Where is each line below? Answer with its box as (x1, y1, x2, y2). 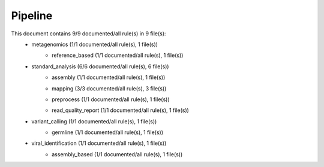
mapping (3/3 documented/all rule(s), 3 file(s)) (52, 84, 167, 92)
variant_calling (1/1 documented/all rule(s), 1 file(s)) (31, 117, 157, 125)
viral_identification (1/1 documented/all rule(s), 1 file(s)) (31, 139, 167, 147)
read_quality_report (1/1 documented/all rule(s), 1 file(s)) (52, 107, 189, 114)
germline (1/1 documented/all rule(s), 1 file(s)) (52, 129, 164, 136)
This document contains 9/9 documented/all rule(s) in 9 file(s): (11, 30, 166, 37)
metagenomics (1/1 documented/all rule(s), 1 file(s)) (31, 41, 158, 48)
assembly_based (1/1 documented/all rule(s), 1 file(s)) (52, 150, 183, 158)
